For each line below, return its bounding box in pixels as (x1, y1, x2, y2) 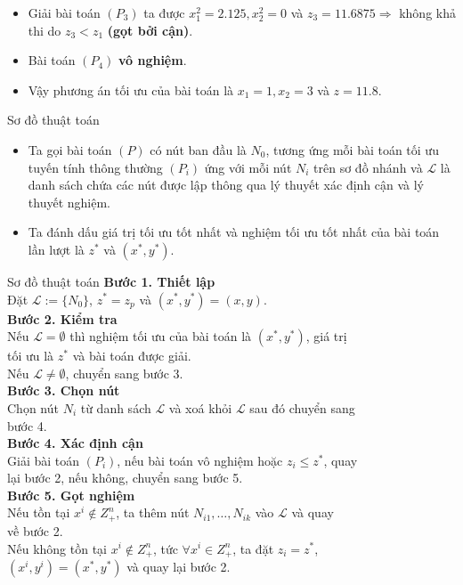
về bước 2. (7, 521, 63, 540)
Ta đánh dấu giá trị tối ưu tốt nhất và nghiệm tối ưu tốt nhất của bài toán (28, 223, 440, 241)
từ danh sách (80, 398, 151, 417)
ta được (143, 4, 185, 21)
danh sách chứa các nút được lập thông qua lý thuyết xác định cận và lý (28, 175, 425, 194)
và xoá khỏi (168, 398, 232, 417)
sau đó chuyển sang (249, 398, 355, 417)
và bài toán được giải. (72, 346, 191, 365)
